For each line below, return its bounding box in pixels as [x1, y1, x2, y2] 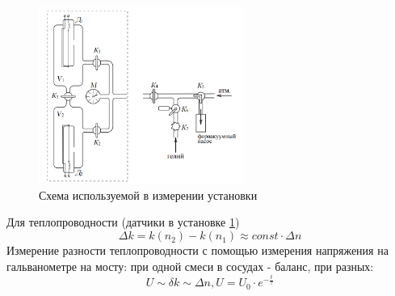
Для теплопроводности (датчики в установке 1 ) [6, 214, 240, 230]
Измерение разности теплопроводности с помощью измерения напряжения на [6, 242, 389, 259]
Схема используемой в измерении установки [39, 186, 258, 203]
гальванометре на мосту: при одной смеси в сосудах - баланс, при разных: [6, 257, 374, 274]
